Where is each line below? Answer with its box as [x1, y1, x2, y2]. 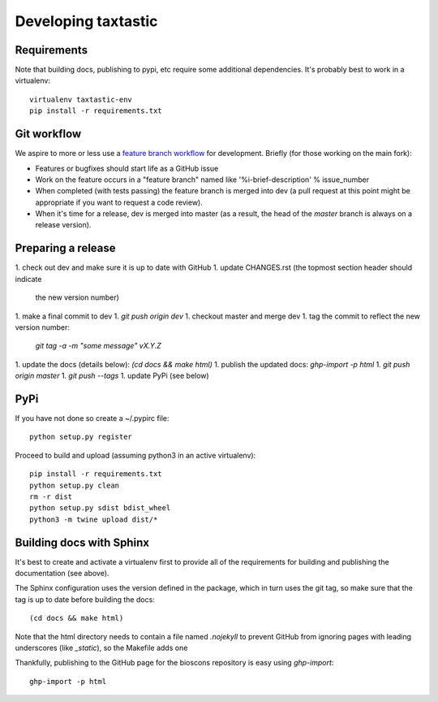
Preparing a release [15, 241, 117, 255]
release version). [35, 220, 92, 230]
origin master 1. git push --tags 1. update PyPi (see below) [15, 370, 210, 381]
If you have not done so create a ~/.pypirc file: [15, 414, 170, 423]
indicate [15, 274, 42, 284]
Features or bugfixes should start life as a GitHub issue [35, 163, 219, 173]
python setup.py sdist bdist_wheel [29, 504, 171, 513]
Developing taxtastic [15, 12, 158, 30]
